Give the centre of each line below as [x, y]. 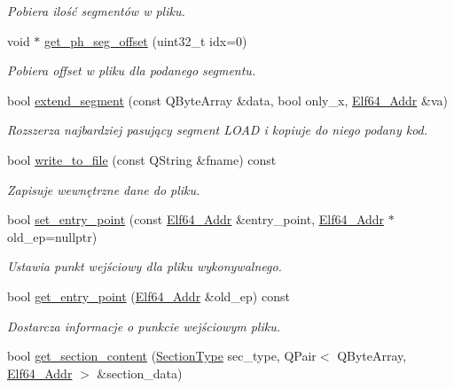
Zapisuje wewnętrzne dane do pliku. [104, 189]
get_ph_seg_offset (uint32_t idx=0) [146, 40]
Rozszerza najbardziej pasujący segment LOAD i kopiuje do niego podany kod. [218, 130]
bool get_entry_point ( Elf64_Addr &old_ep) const [149, 296]
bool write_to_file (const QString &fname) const [142, 159]
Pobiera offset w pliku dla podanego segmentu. [132, 70]
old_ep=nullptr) [52, 236]
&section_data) [140, 373]
